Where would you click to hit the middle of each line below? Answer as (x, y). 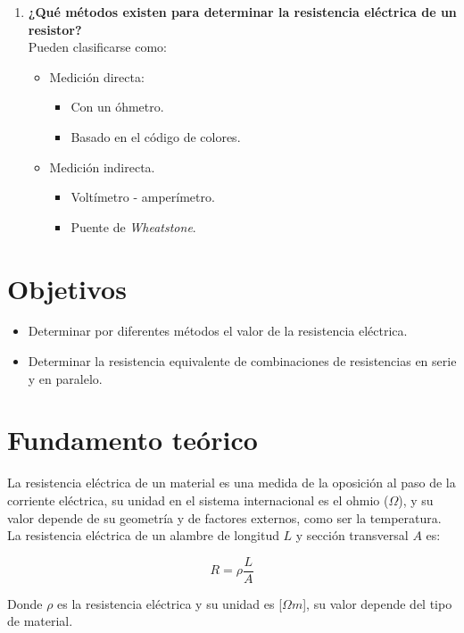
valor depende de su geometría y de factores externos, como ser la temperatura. (224, 517)
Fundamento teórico (133, 440)
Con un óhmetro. (117, 107)
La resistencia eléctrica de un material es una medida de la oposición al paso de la (232, 483)
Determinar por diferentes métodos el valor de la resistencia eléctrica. (218, 331)
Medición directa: (97, 76)
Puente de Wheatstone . (133, 226)
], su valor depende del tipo (377, 603)
